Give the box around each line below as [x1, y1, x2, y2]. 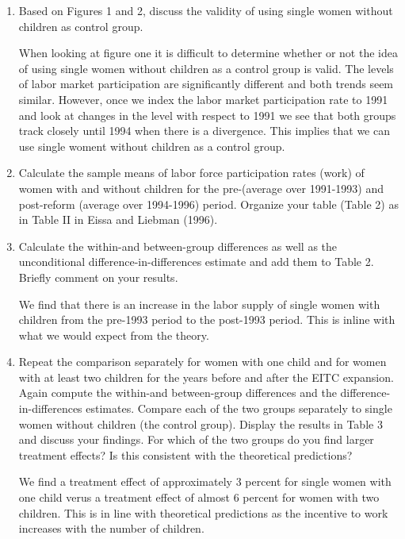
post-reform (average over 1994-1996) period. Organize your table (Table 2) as [18, 195, 399, 212]
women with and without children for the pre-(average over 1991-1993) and [18, 179, 384, 196]
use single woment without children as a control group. [18, 137, 285, 154]
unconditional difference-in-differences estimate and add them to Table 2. [18, 253, 374, 270]
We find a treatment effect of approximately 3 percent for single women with [18, 473, 392, 490]
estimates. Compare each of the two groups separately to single [86, 400, 392, 417]
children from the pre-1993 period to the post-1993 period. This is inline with [18, 311, 395, 328]
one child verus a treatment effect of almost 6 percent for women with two [18, 489, 380, 506]
